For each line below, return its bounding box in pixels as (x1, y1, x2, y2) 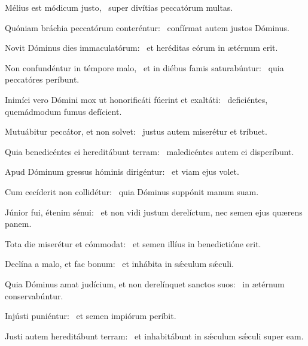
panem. (5, 217, 32, 230)
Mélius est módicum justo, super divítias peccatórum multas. (5, 1, 233, 13)
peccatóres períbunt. (5, 73, 80, 86)
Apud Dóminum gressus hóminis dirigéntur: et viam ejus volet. (5, 165, 239, 178)
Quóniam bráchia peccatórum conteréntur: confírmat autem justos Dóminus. (5, 21, 289, 34)
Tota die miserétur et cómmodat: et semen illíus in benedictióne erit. (5, 237, 261, 250)
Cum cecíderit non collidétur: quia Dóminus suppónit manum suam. (5, 185, 259, 198)
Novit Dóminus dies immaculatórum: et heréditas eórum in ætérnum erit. (5, 41, 278, 54)
